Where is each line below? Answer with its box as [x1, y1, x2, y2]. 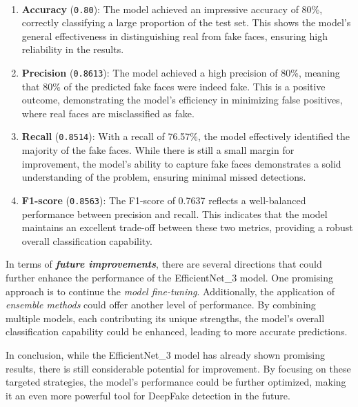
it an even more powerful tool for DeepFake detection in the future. [6, 388, 290, 402]
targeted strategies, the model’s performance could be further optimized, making [6, 375, 346, 389]
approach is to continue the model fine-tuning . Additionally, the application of [6, 284, 335, 298]
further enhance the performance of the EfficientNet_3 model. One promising [6, 270, 333, 284]
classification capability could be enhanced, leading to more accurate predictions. [6, 324, 348, 339]
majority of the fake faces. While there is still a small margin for [21, 143, 295, 157]
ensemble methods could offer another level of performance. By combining [6, 297, 316, 312]
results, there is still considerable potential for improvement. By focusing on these [6, 361, 351, 375]
